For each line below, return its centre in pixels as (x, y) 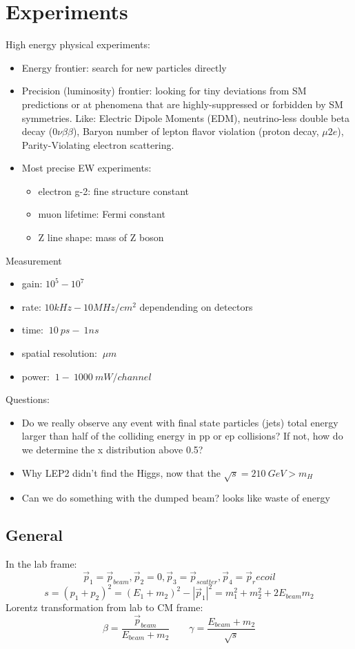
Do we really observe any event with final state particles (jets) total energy (180, 422)
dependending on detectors (196, 306)
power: (35, 376)
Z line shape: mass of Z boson (101, 237)
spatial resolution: (59, 353)
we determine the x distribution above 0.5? (112, 449)
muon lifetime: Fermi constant (102, 214)
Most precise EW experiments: (87, 168)
